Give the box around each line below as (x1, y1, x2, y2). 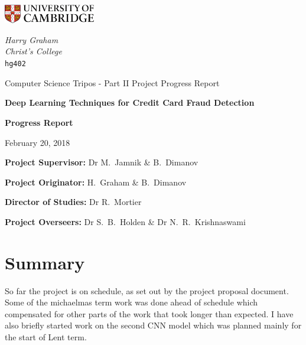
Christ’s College (5, 45, 62, 57)
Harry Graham (5, 33, 58, 45)
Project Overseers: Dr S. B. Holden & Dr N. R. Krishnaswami (5, 215, 246, 227)
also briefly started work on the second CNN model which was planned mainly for (5, 319, 302, 331)
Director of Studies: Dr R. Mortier (5, 196, 142, 208)
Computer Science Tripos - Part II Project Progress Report (5, 76, 220, 89)
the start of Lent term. (5, 330, 87, 343)
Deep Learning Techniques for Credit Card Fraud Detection (5, 96, 255, 109)
